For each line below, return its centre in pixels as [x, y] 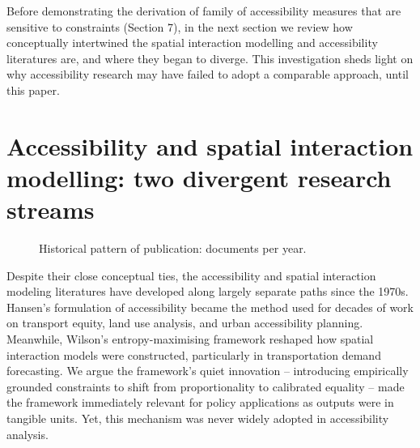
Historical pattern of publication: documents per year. [173, 248]
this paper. [33, 90]
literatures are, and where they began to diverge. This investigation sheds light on [210, 58]
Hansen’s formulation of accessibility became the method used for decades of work [210, 307]
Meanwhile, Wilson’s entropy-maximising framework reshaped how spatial [190, 339]
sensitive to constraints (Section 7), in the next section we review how [180, 26]
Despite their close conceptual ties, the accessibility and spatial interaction [191, 275]
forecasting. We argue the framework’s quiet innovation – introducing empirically [208, 371]
